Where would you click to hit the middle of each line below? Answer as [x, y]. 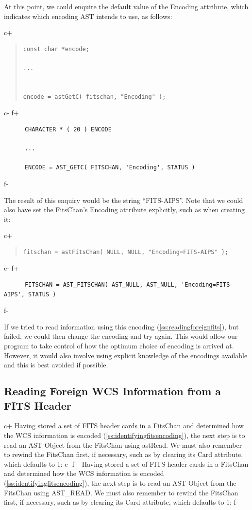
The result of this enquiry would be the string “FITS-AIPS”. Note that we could [124, 200]
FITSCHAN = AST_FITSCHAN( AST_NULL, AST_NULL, [101, 285]
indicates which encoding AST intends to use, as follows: [88, 16]
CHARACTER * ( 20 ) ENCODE [68, 129]
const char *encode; [56, 49]
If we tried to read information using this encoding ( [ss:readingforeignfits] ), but [121, 326]
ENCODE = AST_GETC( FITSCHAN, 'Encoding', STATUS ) [110, 168]
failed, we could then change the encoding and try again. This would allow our [121, 336]
